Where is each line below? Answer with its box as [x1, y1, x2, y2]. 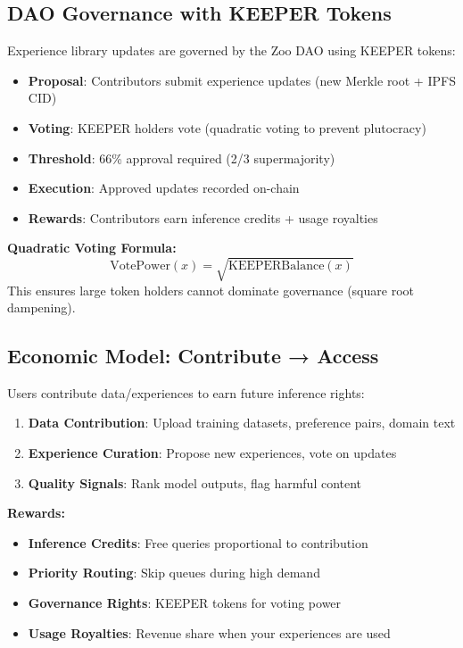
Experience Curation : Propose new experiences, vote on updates [28, 444, 397, 462]
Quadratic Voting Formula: [7, 238, 177, 257]
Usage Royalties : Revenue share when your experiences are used [28, 623, 391, 642]
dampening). [7, 298, 76, 317]
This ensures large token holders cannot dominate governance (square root [7, 280, 414, 299]
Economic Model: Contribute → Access [7, 342, 379, 370]
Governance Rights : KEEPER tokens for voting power [28, 594, 342, 612]
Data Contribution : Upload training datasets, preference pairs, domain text [28, 413, 456, 432]
